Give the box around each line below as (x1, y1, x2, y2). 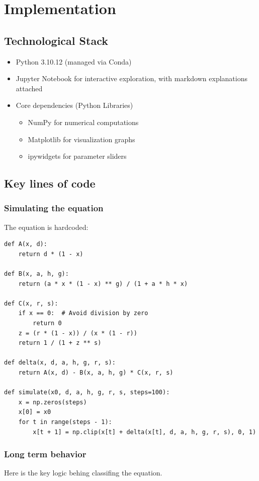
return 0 (33, 320, 62, 327)
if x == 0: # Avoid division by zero (18, 310, 148, 317)
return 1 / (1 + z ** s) (18, 339, 102, 347)
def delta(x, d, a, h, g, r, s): (4, 359, 116, 367)
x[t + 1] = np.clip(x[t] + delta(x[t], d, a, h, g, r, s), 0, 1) (33, 428, 256, 436)
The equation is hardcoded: (4, 221, 89, 232)
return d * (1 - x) (18, 250, 83, 258)
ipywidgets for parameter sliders (28, 151, 127, 161)
